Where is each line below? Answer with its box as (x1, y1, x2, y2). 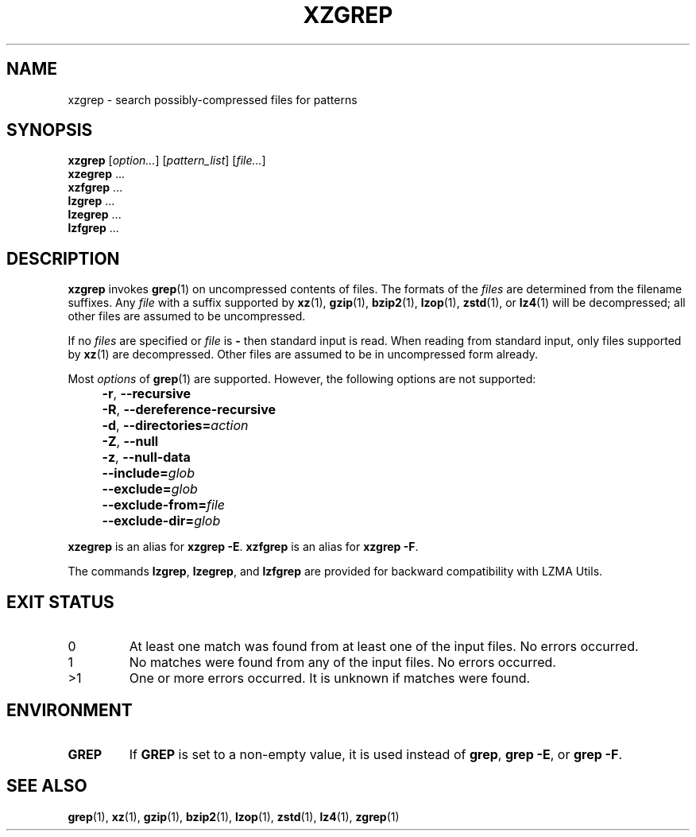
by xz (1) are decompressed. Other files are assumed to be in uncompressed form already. (68, 347, 539, 362)
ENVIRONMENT (6, 699, 133, 720)
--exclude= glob (102, 481, 198, 498)
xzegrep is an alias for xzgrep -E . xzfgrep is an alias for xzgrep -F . (68, 540, 419, 554)
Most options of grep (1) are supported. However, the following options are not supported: (68, 372, 536, 386)
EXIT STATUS (6, 591, 114, 612)
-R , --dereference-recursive (102, 401, 276, 418)
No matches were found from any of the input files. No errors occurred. (129, 654, 556, 671)
